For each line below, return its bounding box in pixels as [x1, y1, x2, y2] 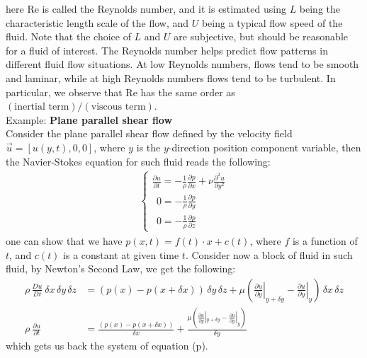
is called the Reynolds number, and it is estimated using [42, 1, 286, 16]
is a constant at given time [63, 247, 179, 262]
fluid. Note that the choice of [6, 29, 131, 44]
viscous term [91, 102, 146, 112]
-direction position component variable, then [168, 139, 361, 154]
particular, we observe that [6, 84, 123, 99]
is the [136, 139, 161, 154]
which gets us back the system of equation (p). [6, 337, 208, 352]
